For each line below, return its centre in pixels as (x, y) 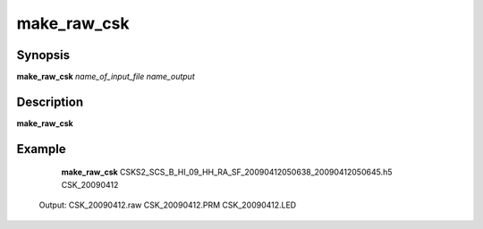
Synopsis (43, 55)
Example (41, 149)
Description (50, 102)
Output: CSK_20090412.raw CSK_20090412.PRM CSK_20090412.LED (168, 205)
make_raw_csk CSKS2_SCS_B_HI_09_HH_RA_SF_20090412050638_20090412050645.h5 (227, 172)
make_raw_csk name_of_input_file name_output (106, 77)
